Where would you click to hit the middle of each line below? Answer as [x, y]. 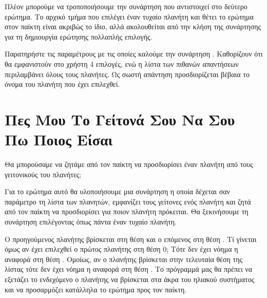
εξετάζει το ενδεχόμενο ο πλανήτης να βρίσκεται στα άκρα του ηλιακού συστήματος [130, 279]
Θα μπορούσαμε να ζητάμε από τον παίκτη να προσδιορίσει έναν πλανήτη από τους [129, 164]
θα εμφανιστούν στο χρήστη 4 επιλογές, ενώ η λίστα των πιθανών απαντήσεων [122, 63]
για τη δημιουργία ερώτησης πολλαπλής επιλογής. [79, 36]
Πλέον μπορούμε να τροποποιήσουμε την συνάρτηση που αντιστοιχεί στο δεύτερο [126, 6]
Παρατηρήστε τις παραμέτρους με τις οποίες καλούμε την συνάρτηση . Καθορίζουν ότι [134, 54]
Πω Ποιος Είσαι [59, 139]
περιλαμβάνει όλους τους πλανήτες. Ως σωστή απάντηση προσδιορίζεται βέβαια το [127, 74]
